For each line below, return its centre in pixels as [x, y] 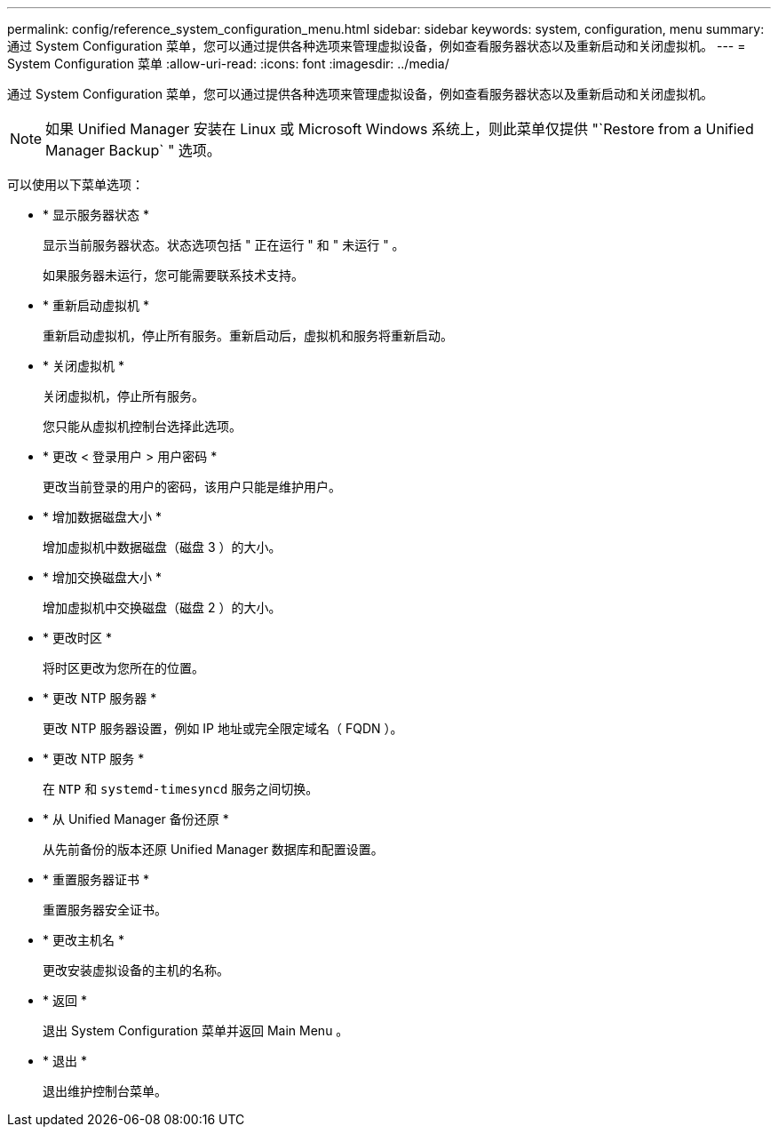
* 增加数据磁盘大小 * [102, 517]
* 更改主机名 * [83, 940]
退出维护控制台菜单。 [105, 1091]
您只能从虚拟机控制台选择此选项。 [142, 426]
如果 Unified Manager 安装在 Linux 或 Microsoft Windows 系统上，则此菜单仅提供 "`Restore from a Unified [400, 129]
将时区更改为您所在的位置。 [123, 668]
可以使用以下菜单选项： [75, 184]
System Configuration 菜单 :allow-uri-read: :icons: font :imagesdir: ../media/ [228, 64]
